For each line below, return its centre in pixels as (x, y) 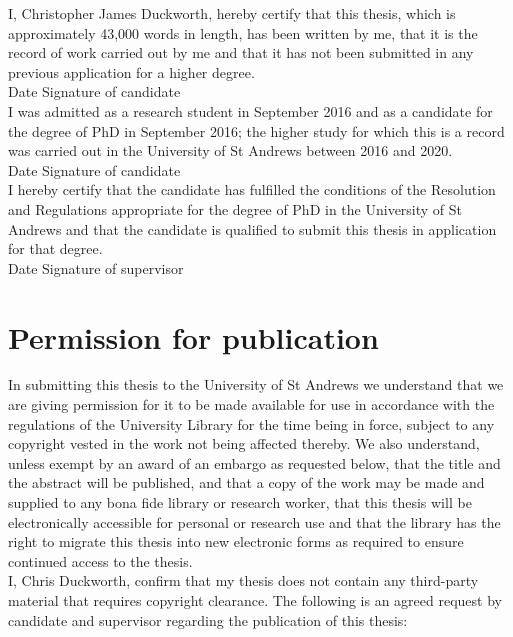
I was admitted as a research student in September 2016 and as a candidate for (250, 110)
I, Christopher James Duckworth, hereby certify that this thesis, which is (232, 13)
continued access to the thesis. (100, 560)
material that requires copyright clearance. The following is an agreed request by (255, 599)
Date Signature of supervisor (96, 267)
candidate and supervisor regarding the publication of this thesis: (208, 619)
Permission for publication (193, 336)
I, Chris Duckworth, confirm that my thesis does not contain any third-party (243, 580)
